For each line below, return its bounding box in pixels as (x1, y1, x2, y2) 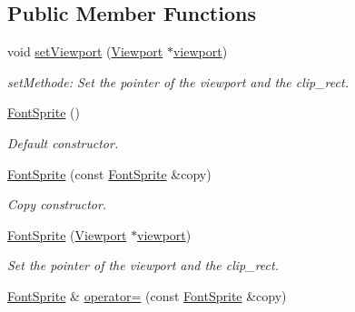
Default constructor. (7, 133, 119, 152)
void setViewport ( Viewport (7, 42, 163, 61)
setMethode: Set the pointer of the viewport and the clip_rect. (7, 72, 349, 91)
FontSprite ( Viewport (7, 225, 127, 244)
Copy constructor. (7, 195, 107, 214)
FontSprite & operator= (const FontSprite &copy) (7, 286, 287, 305)
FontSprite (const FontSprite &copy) (7, 164, 212, 183)
